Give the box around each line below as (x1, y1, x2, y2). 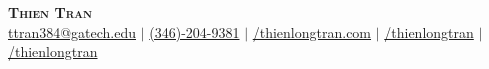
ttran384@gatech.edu (8, 21, 137, 42)
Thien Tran (8, 2, 93, 22)
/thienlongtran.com (252, 21, 372, 42)
